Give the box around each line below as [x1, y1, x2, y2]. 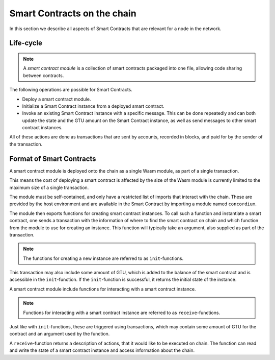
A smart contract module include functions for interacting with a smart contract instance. [9, 286, 196, 292]
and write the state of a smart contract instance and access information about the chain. [9, 347, 195, 353]
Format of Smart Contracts [9, 154, 96, 163]
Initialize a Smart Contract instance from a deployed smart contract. [22, 103, 164, 109]
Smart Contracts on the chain [9, 8, 137, 19]
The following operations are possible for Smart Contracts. [9, 87, 132, 93]
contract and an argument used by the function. [9, 331, 110, 337]
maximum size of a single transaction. [9, 184, 89, 190]
